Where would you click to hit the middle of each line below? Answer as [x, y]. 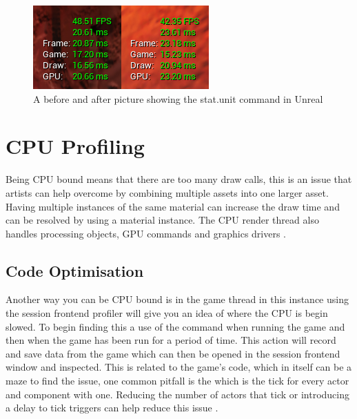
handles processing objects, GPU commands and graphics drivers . [146, 233]
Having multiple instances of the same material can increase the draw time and [173, 206]
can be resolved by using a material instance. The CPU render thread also [162, 220]
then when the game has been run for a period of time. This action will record [171, 340]
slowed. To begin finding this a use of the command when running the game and [175, 326]
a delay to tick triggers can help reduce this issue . [112, 408]
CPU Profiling [75, 146]
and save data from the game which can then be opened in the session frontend [173, 353]
